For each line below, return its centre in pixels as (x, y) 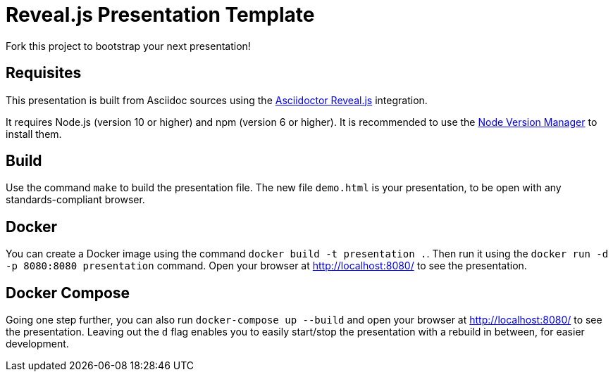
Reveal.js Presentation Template (160, 15)
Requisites (44, 73)
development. (37, 344)
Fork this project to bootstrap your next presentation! (128, 46)
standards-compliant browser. (75, 200)
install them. (34, 134)
